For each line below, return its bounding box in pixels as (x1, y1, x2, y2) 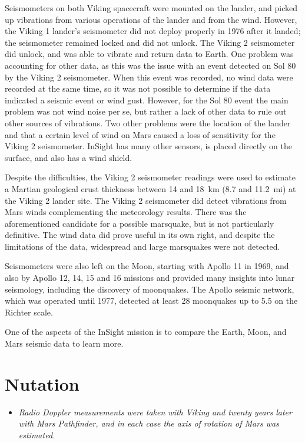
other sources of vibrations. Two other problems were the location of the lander (5, 116, 291, 129)
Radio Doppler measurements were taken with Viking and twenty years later (18, 405, 292, 418)
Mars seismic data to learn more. (5, 337, 124, 350)
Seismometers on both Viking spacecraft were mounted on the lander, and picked (5, 2, 297, 14)
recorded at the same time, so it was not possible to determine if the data (5, 82, 271, 95)
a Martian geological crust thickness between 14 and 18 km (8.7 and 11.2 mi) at (5, 182, 296, 194)
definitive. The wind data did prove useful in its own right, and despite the (5, 229, 275, 241)
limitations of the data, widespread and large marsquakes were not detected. (5, 240, 280, 252)
